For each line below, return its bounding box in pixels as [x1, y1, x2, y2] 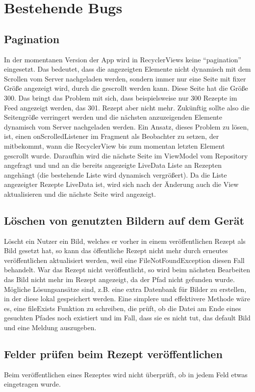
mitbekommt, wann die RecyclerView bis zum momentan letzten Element [4, 140, 225, 151]
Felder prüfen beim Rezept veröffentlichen [4, 346, 223, 362]
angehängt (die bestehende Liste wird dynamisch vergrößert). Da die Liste [4, 169, 227, 180]
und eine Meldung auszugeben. [4, 322, 97, 333]
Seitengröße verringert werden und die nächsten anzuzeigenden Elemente [4, 112, 222, 122]
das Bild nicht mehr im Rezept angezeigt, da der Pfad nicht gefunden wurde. [4, 274, 235, 285]
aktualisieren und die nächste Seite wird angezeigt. [4, 188, 156, 199]
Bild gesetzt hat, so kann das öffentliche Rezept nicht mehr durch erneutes [4, 245, 228, 256]
